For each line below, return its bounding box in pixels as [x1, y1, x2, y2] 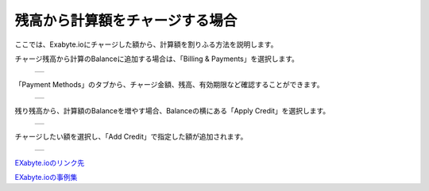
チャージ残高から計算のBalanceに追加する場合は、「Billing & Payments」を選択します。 [14, 54, 300, 63]
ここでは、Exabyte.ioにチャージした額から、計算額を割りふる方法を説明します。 [14, 40, 278, 49]
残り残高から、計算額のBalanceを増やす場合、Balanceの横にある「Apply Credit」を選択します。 [14, 105, 330, 115]
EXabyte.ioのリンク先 [14, 158, 85, 167]
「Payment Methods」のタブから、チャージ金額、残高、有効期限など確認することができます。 [14, 80, 324, 90]
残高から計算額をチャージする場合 [14, 12, 238, 29]
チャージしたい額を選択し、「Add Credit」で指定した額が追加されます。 [14, 132, 248, 142]
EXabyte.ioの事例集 [14, 172, 78, 181]
